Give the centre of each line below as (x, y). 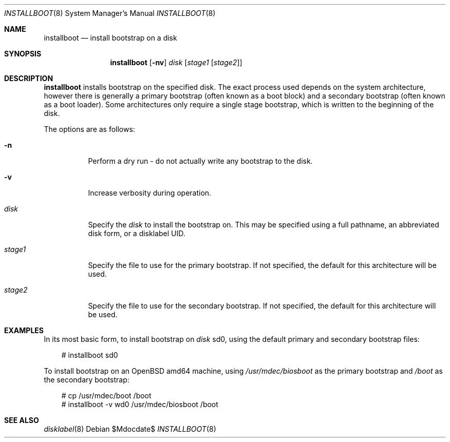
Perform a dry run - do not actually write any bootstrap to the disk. (200, 161)
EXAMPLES (24, 330)
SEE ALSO (22, 420)
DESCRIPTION (29, 78)
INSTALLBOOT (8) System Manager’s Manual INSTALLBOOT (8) (110, 13)
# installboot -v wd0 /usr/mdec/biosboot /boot (140, 404)
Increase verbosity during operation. (150, 193)
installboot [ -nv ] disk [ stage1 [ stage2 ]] (176, 62)
